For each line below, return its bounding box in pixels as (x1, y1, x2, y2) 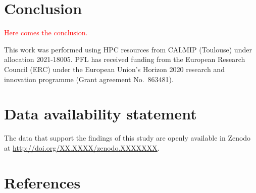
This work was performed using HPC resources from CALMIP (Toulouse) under (4, 44, 252, 54)
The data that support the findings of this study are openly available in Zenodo (4, 133, 251, 143)
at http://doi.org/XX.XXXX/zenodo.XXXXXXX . (4, 142, 160, 153)
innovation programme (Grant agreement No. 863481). (4, 74, 174, 84)
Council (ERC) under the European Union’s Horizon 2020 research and (4, 63, 225, 74)
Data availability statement (4, 103, 197, 124)
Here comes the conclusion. (4, 27, 88, 38)
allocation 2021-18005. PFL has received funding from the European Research (4, 54, 245, 65)
